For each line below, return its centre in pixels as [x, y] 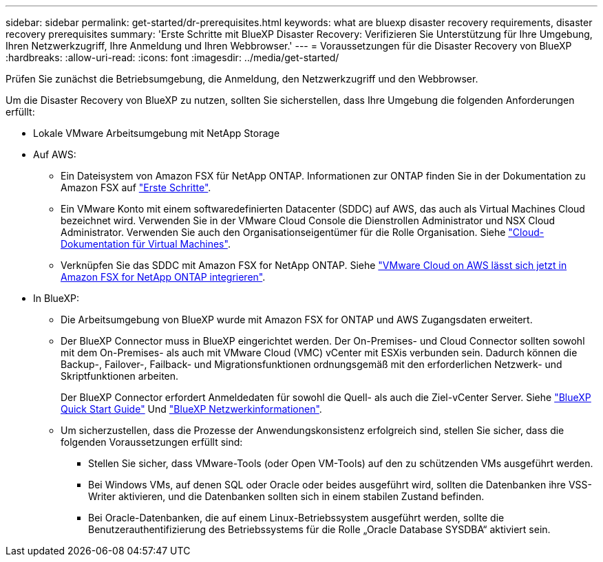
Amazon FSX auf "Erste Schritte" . [136, 187]
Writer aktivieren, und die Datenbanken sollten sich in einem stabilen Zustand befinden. [286, 496]
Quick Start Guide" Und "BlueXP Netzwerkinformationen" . [191, 409]
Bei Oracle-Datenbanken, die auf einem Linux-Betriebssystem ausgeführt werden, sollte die [296, 518]
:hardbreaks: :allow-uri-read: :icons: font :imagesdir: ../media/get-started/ [172, 57]
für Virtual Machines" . [181, 244]
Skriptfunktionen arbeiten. [120, 376]
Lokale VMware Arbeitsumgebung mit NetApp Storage [157, 133]
